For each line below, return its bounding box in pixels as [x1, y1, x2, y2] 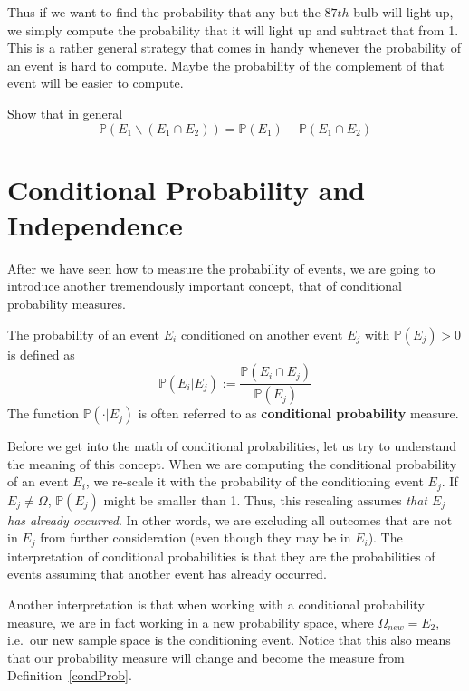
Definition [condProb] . [7, 666, 132, 685]
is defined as [7, 344, 75, 363]
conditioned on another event [180, 324, 343, 343]
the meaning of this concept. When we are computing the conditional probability [7, 454, 457, 473]
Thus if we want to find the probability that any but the [7, 3, 321, 21]
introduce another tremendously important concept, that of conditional [7, 276, 402, 295]
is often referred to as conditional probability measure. [138, 404, 459, 423]
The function [7, 404, 79, 423]
